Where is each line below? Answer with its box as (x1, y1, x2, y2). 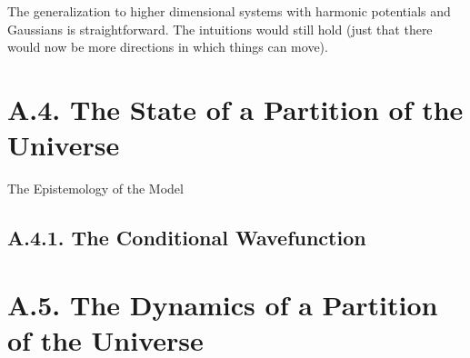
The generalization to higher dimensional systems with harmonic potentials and (7, 2, 451, 20)
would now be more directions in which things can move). (7, 37, 328, 56)
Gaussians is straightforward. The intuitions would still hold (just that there (7, 19, 433, 38)
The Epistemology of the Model (7, 179, 184, 198)
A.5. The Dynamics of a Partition (7, 285, 438, 323)
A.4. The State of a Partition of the (7, 90, 464, 127)
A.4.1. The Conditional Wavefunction (7, 224, 366, 252)
